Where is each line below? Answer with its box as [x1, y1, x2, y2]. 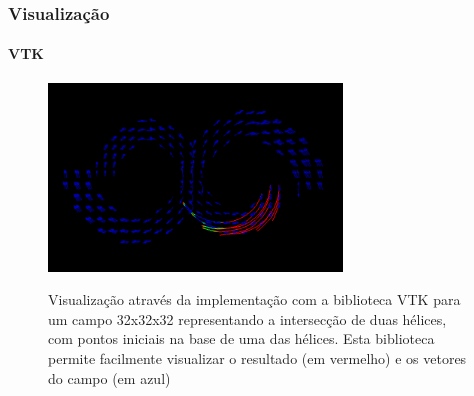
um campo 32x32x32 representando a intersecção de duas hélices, [48, 308, 447, 329]
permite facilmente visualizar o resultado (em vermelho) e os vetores [48, 347, 467, 368]
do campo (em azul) [48, 367, 171, 388]
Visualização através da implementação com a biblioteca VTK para [48, 289, 461, 310]
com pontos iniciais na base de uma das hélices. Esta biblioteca [48, 328, 435, 349]
